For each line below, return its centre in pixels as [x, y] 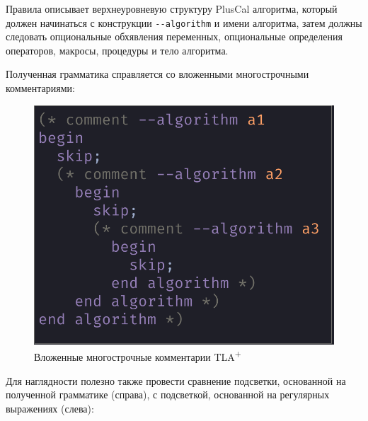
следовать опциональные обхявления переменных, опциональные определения [174, 36]
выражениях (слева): [50, 408]
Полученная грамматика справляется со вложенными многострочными [157, 74]
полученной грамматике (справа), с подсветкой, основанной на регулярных [168, 394]
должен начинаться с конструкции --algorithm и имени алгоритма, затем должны [184, 22]
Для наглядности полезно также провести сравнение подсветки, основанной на [176, 380]
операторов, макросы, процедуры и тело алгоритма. [117, 50]
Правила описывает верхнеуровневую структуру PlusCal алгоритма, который [172, 8]
